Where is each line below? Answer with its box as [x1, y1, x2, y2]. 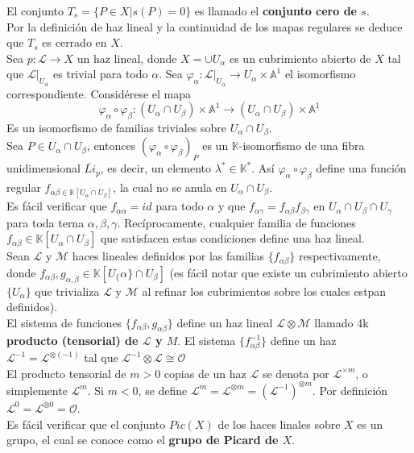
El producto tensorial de [6, 364, 126, 381]
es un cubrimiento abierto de [229, 49, 371, 66]
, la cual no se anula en [113, 179, 227, 196]
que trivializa [35, 282, 100, 299]
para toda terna [6, 214, 85, 231]
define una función [316, 160, 407, 177]
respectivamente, [298, 247, 381, 264]
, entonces [86, 137, 136, 154]
